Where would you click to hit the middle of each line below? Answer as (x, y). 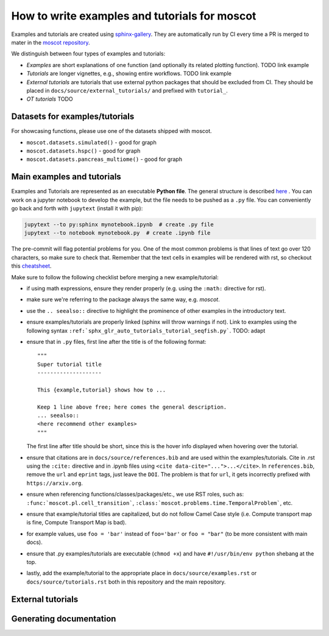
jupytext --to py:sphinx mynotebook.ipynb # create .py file (119, 225)
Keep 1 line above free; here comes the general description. (132, 407)
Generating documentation (64, 619)
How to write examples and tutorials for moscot (134, 16)
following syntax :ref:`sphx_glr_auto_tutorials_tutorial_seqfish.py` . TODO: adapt (146, 331)
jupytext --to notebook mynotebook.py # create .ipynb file (117, 233)
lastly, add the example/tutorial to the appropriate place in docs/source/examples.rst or (142, 573)
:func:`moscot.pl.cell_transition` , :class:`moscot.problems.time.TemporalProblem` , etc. (160, 502)
